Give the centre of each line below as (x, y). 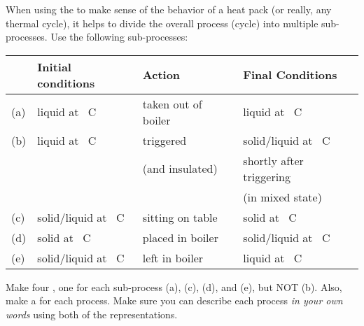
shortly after (273, 160)
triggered (164, 140)
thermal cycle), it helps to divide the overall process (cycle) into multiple (162, 23)
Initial (54, 66)
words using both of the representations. (92, 314)
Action (161, 75)
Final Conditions (290, 75)
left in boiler (173, 257)
